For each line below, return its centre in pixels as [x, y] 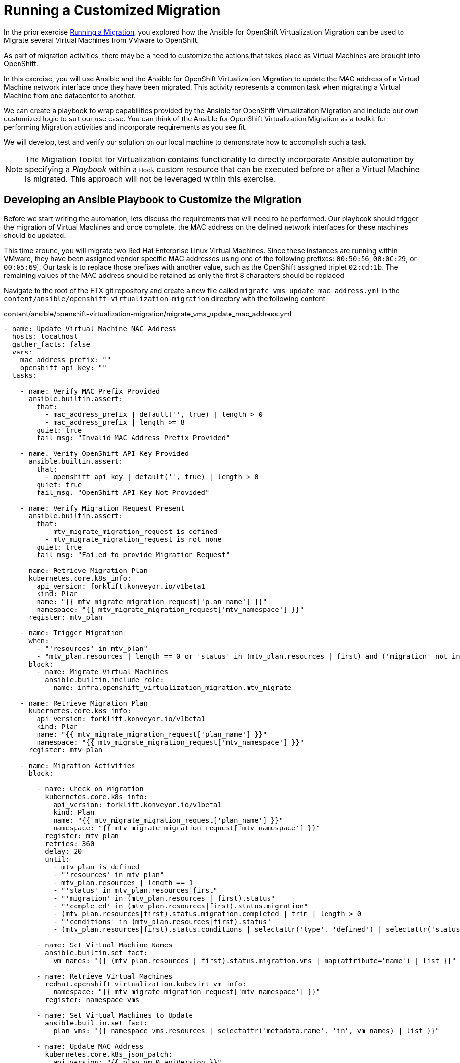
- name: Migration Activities [78, 765]
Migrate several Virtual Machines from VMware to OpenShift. [102, 40]
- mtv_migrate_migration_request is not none [133, 539]
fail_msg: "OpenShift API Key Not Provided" [123, 492]
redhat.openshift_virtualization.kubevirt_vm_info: [146, 984]
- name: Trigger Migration [72, 633]
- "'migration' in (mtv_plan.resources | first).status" [164, 898]
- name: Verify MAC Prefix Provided [90, 391]
